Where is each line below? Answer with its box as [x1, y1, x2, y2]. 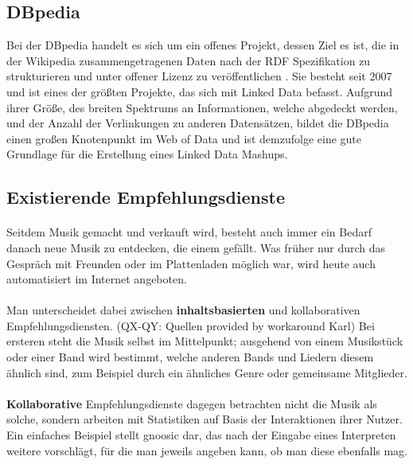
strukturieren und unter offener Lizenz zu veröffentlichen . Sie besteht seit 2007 [6, 68, 392, 84]
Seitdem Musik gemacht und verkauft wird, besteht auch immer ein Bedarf [6, 224, 372, 240]
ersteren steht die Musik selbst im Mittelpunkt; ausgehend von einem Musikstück [6, 333, 403, 349]
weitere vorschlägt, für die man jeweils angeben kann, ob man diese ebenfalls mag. [6, 442, 408, 458]
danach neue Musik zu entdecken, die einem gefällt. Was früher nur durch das [6, 239, 386, 255]
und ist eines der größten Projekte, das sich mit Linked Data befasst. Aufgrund [6, 83, 393, 99]
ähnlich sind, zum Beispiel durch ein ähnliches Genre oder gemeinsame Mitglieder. [6, 364, 407, 380]
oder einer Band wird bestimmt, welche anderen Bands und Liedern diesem [6, 349, 374, 365]
